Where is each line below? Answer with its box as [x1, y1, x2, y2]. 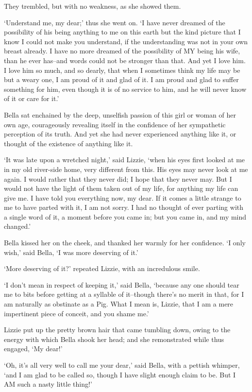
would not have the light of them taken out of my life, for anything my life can [4, 183, 238, 193]
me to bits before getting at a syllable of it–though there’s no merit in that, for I [4, 289, 244, 299]
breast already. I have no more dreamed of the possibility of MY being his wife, [4, 46, 240, 56]
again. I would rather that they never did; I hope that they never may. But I [4, 173, 232, 184]
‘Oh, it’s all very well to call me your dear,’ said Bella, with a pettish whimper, [4, 360, 240, 370]
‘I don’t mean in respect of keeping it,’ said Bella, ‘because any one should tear [4, 279, 239, 290]
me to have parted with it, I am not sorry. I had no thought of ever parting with [4, 202, 244, 212]
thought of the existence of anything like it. [4, 138, 133, 148]
